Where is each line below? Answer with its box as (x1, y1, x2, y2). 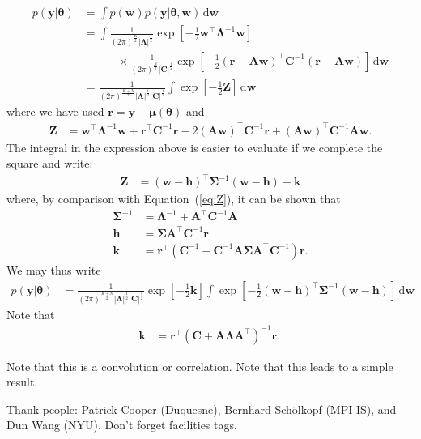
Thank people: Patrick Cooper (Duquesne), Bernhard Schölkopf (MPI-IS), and (6, 400, 397, 417)
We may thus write (6, 261, 101, 278)
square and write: (6, 155, 93, 172)
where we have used (6, 103, 104, 120)
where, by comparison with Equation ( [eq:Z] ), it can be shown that (6, 190, 341, 207)
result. (6, 373, 38, 390)
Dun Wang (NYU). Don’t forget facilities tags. (6, 416, 237, 433)
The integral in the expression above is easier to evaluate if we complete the (6, 139, 383, 156)
